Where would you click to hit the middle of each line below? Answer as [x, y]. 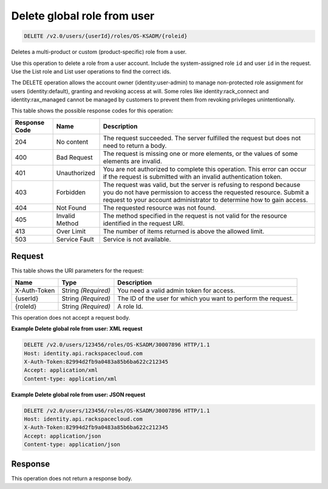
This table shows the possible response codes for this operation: [92, 111]
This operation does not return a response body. [72, 478]
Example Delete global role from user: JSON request [78, 394]
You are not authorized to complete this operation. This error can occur [205, 169]
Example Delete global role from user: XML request [77, 329]
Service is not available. [137, 239]
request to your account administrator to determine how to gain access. [205, 200]
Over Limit [71, 231]
